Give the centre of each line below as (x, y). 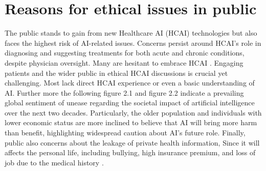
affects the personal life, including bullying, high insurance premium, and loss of (130, 152)
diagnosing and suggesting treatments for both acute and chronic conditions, (125, 53)
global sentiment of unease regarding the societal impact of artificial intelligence (130, 103)
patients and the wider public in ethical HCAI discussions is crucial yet (116, 73)
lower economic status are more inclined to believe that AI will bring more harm (131, 122)
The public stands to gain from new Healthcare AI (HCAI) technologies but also (131, 33)
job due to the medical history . (54, 162)
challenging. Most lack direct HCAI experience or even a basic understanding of (130, 83)
